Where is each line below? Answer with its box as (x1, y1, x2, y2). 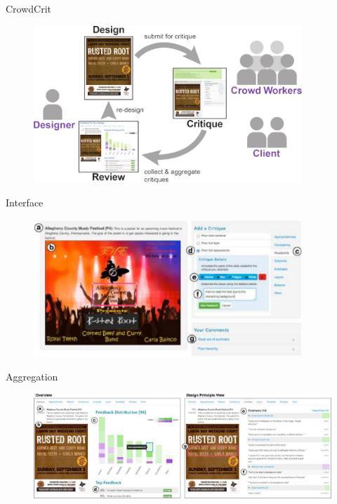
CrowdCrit (6, 1, 52, 15)
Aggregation (6, 369, 58, 383)
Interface (6, 195, 44, 210)
